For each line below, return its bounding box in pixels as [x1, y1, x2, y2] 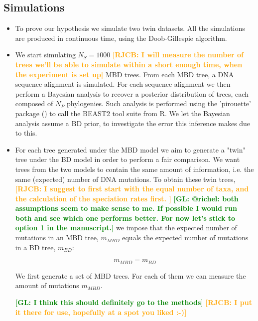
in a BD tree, [15, 242, 56, 252]
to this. [15, 128, 37, 138]
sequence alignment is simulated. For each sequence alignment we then [15, 79, 231, 89]
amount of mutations [15, 280, 79, 291]
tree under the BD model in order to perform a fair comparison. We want [15, 154, 240, 164]
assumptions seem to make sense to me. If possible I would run [15, 203, 237, 213]
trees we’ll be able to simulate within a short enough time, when [15, 59, 243, 69]
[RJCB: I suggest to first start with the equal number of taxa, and [15, 183, 249, 194]
